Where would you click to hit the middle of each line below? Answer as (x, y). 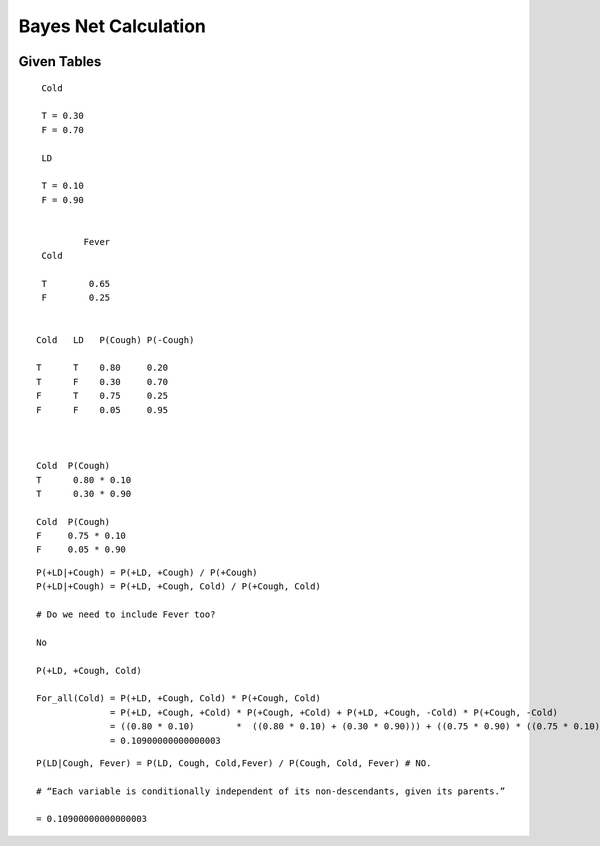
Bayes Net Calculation (112, 26)
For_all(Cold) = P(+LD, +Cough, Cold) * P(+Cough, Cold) (179, 698)
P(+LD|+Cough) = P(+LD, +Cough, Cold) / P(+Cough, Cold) (179, 586)
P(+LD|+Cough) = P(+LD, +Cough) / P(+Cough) (147, 572)
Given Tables (60, 61)
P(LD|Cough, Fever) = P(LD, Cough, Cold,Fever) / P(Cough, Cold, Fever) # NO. (234, 763)
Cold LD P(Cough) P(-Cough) (115, 339)
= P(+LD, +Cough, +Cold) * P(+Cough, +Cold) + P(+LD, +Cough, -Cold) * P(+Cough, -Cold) (334, 712)
